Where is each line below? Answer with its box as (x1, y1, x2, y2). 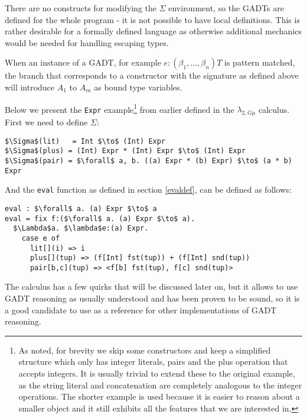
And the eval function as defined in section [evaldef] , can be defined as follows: (5, 183, 292, 196)
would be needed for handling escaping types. (5, 36, 169, 48)
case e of (21, 234, 60, 242)
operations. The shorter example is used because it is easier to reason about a (18, 390, 300, 403)
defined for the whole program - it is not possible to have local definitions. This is (5, 13, 300, 25)
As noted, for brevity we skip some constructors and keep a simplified (18, 344, 271, 356)
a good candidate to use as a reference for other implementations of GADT (5, 303, 277, 316)
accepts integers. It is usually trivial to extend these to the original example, (18, 367, 295, 380)
